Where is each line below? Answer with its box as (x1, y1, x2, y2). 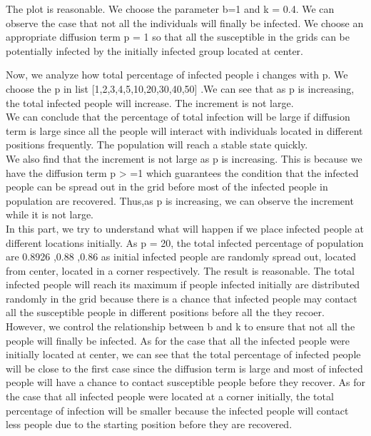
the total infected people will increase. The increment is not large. (6, 95, 294, 110)
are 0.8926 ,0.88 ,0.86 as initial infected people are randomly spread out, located (6, 249, 357, 264)
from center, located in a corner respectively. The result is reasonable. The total (6, 263, 355, 278)
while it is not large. (6, 207, 94, 222)
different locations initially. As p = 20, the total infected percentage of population (6, 235, 364, 250)
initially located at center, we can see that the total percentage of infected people (6, 347, 361, 362)
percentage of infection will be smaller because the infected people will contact (6, 402, 349, 417)
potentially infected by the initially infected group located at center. (6, 43, 304, 58)
